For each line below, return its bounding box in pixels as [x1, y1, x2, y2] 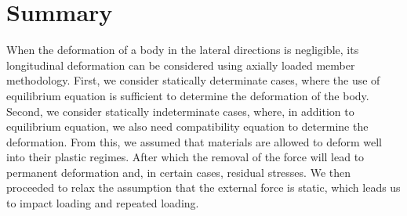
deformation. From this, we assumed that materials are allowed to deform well [6, 133, 382, 149]
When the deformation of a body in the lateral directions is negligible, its [6, 41, 359, 58]
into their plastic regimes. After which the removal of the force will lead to [6, 149, 365, 165]
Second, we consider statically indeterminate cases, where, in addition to [6, 103, 354, 119]
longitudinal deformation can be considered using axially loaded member [6, 56, 355, 73]
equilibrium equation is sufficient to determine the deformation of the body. [6, 87, 369, 103]
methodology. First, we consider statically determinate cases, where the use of [6, 72, 380, 88]
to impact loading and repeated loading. [6, 195, 199, 211]
